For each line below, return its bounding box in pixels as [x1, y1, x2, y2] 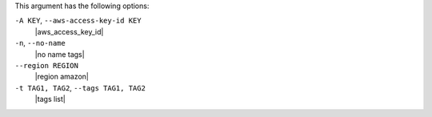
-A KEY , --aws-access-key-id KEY [14, 16, 142, 26]
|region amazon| [34, 72, 90, 82]
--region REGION [14, 61, 79, 70]
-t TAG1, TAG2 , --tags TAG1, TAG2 [14, 83, 146, 92]
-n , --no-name [14, 38, 66, 48]
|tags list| [34, 95, 66, 104]
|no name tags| [34, 49, 85, 59]
